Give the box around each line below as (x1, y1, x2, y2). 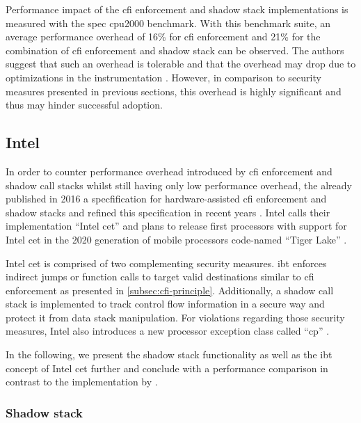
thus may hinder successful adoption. (6, 97, 163, 112)
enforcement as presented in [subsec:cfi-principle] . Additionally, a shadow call (6, 282, 334, 297)
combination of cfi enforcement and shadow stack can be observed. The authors (6, 42, 344, 57)
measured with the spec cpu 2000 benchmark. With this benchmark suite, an (6, 15, 331, 30)
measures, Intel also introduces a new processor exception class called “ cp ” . (6, 324, 330, 338)
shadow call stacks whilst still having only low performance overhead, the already (6, 177, 352, 192)
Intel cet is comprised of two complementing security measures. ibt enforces (6, 255, 327, 270)
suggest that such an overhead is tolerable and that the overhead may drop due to (6, 56, 356, 71)
